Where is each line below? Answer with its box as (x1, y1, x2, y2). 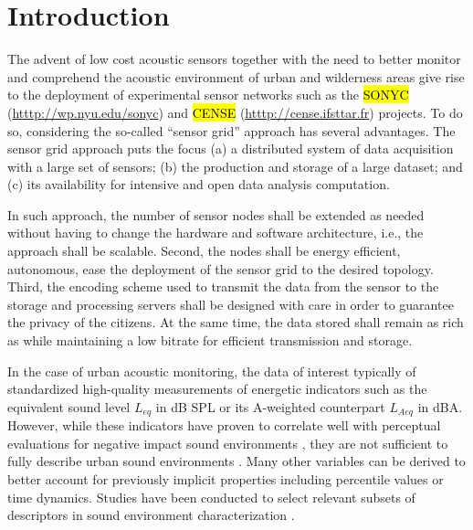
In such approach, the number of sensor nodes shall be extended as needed (7, 205, 425, 224)
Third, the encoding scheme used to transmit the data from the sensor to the (7, 277, 439, 296)
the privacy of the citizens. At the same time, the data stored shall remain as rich (7, 313, 464, 332)
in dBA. (417, 397, 463, 416)
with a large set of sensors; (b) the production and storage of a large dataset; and (7, 156, 463, 175)
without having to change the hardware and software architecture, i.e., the (7, 223, 424, 242)
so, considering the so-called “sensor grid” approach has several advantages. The (7, 121, 456, 140)
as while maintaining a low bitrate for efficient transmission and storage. (7, 331, 413, 350)
